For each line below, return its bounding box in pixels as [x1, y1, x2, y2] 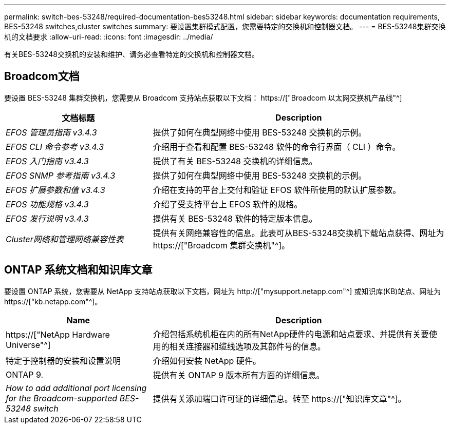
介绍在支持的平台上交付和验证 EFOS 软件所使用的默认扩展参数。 [153, 184, 401, 195]
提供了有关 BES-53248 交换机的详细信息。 [153, 155, 317, 166]
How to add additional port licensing [6, 382, 147, 393]
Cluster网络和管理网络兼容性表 [6, 234, 124, 244]
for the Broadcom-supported [6, 393, 118, 403]
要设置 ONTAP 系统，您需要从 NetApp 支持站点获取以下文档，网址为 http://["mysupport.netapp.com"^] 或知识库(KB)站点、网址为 [4, 286, 441, 296]
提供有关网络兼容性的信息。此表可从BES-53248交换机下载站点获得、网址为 [153, 227, 444, 238]
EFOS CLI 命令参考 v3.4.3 [6, 141, 104, 152]
